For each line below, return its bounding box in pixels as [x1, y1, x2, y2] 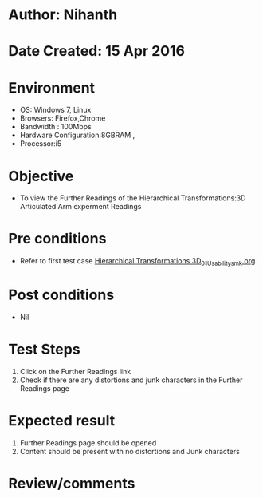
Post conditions [8, 286, 115, 304]
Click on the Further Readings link [19, 366, 131, 376]
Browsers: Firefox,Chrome [19, 113, 106, 123]
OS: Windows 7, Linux [19, 105, 92, 115]
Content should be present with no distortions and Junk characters [19, 446, 241, 456]
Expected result [8, 412, 116, 430]
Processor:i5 [19, 139, 62, 148]
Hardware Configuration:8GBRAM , [19, 130, 135, 140]
